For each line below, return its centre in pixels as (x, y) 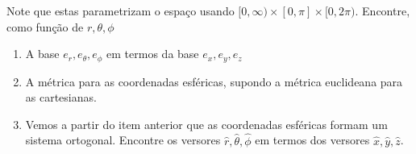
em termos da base (153, 54)
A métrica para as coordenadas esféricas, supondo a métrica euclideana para (214, 81)
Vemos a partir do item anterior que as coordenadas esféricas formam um (206, 124)
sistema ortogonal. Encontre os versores (123, 140)
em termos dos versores (312, 140)
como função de (45, 26)
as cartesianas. (61, 97)
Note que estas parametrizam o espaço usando (121, 10)
